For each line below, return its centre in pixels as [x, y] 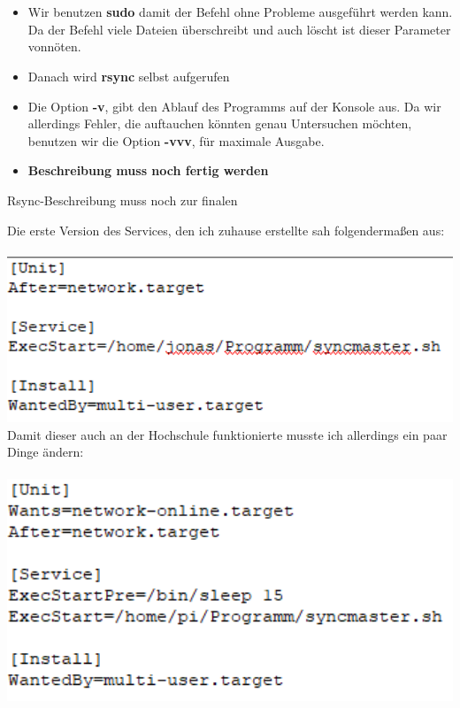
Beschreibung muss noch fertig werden [148, 170]
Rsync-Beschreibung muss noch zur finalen [123, 200]
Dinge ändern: [46, 452]
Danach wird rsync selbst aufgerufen [129, 76]
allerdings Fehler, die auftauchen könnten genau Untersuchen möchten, [220, 123]
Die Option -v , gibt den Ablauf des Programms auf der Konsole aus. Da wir [234, 106]
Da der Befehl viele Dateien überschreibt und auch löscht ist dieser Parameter [239, 29]
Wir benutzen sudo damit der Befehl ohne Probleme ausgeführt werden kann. [240, 12]
